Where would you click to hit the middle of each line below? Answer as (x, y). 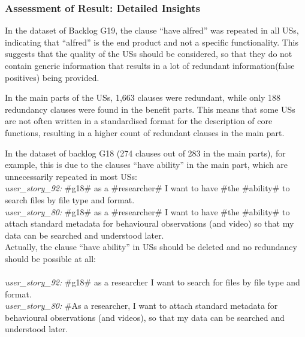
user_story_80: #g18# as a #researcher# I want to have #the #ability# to (147, 211)
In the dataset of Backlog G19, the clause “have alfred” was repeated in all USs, (152, 30)
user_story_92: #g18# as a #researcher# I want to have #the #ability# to (147, 188)
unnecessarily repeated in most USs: (71, 176)
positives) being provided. (52, 77)
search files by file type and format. (70, 199)
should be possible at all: (50, 258)
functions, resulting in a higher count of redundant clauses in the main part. (145, 132)
